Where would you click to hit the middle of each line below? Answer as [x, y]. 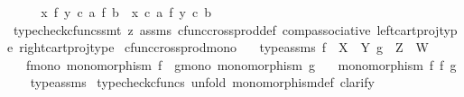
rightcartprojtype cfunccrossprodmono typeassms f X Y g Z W [224, 47]
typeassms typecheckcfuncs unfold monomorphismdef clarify [202, 82]
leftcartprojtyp [417, 29]
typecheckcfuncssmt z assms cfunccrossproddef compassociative [192, 29]
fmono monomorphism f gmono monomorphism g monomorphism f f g [241, 64]
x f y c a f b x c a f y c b [126, 12]
